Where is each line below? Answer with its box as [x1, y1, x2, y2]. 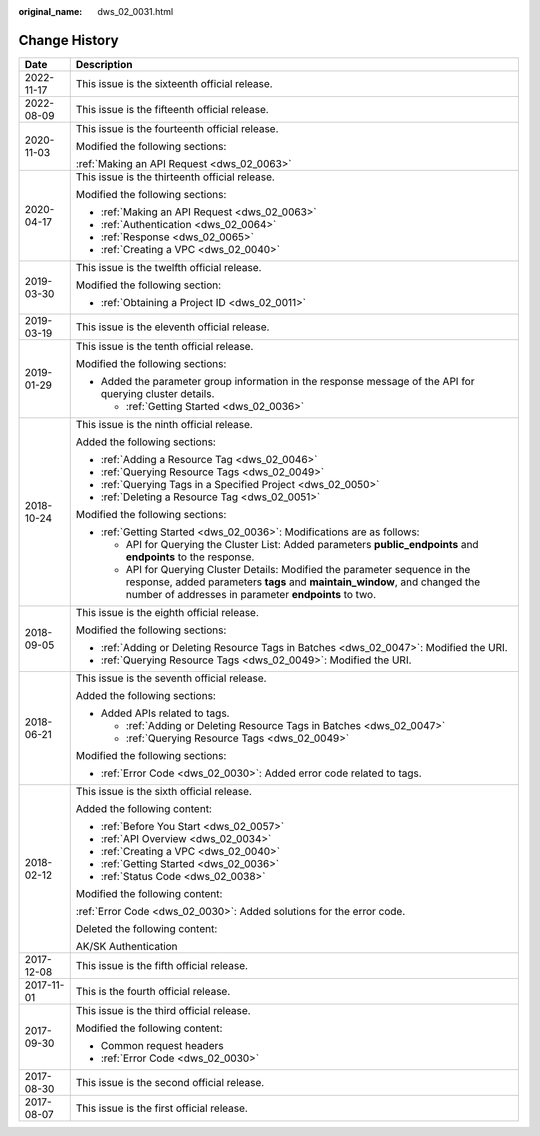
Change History [18, 31, 119, 49]
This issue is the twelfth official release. [75, 260, 262, 274]
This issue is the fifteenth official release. [75, 102, 269, 116]
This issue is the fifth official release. [75, 958, 249, 972]
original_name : [18, 6, 83, 17]
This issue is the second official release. [75, 1075, 265, 1089]
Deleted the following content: [75, 921, 218, 935]
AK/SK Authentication [75, 939, 179, 953]
